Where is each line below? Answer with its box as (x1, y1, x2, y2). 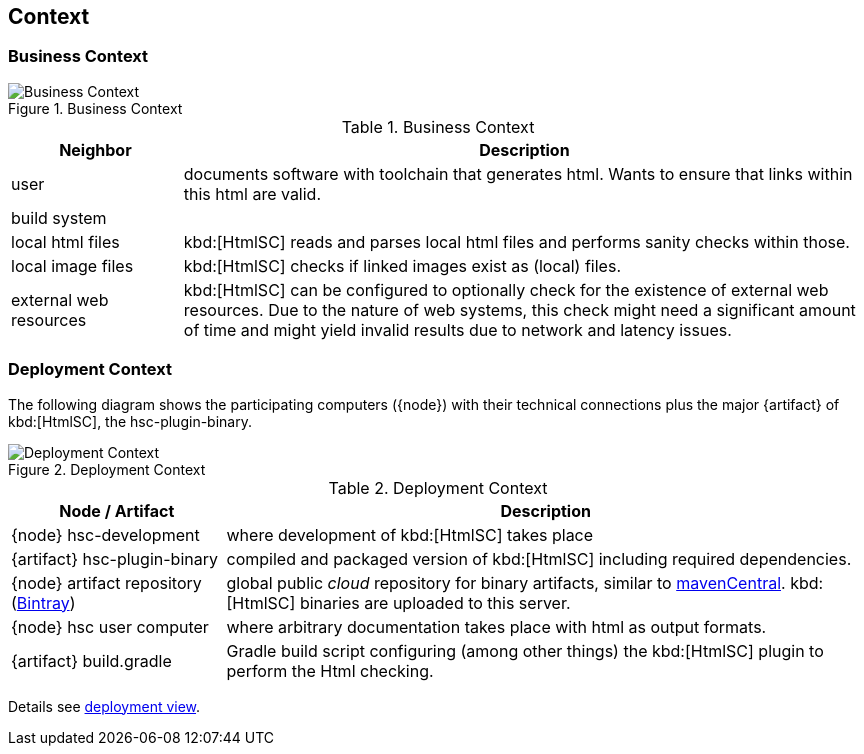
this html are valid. (183, 183, 322, 204)
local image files (11, 255, 134, 276)
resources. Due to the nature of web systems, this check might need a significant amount (183, 299, 856, 320)
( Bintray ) (11, 592, 76, 613)
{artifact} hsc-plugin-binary (11, 548, 218, 569)
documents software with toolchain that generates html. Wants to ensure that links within (183, 163, 853, 184)
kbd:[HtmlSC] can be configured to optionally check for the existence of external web (183, 279, 829, 300)
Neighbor (59, 139, 132, 160)
